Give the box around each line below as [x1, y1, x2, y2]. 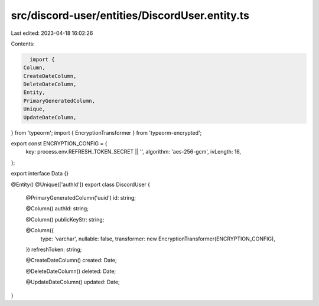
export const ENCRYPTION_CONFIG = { [11, 140, 108, 147]
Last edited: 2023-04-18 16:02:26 [11, 30, 93, 37]
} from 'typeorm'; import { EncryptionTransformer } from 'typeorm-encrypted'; [11, 129, 202, 136]
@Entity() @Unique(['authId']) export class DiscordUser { [11, 181, 151, 188]
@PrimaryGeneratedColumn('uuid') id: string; [25, 194, 136, 201]
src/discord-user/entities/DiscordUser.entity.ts [11, 9, 250, 22]
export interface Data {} [11, 170, 69, 177]
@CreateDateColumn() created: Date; [25, 257, 118, 264]
